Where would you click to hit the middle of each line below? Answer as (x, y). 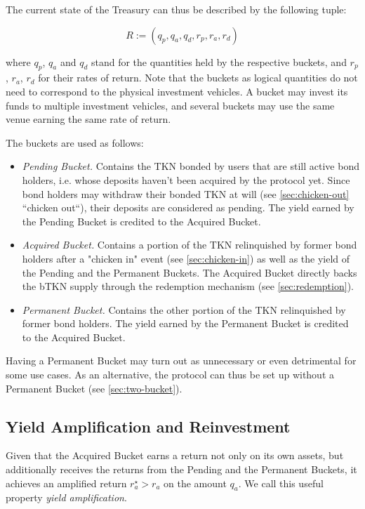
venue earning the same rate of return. (88, 119)
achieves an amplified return (66, 483)
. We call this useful (281, 483)
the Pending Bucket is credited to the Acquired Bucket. (141, 221)
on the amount (195, 483)
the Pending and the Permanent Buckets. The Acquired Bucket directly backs (190, 272)
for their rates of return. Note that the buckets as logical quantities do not (198, 78)
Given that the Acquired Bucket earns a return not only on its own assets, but (175, 455)
